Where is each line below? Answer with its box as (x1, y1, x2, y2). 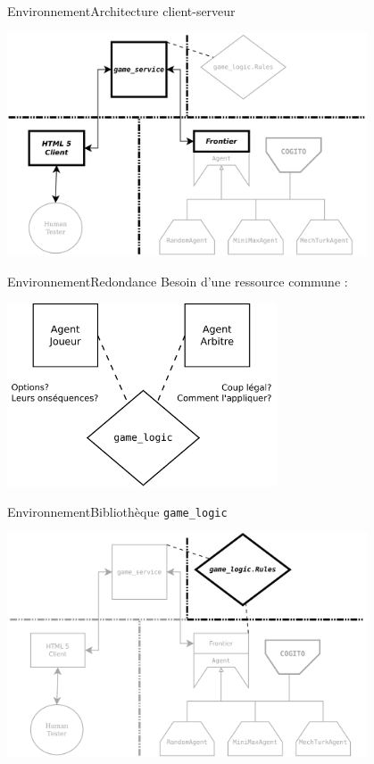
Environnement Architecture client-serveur (7, 2, 236, 20)
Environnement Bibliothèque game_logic (7, 502, 228, 520)
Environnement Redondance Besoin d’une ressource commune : (7, 271, 348, 290)
